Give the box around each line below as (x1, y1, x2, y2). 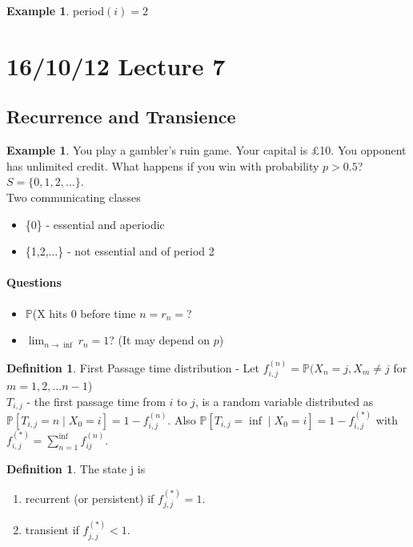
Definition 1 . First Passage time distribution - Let (6, 359, 259, 376)
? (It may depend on (109, 332, 210, 348)
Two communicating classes (6, 188, 141, 205)
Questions (6, 274, 62, 291)
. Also (167, 411, 196, 428)
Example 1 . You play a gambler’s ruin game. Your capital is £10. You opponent (6, 142, 407, 159)
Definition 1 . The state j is (6, 461, 146, 477)
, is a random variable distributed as (194, 392, 374, 409)
